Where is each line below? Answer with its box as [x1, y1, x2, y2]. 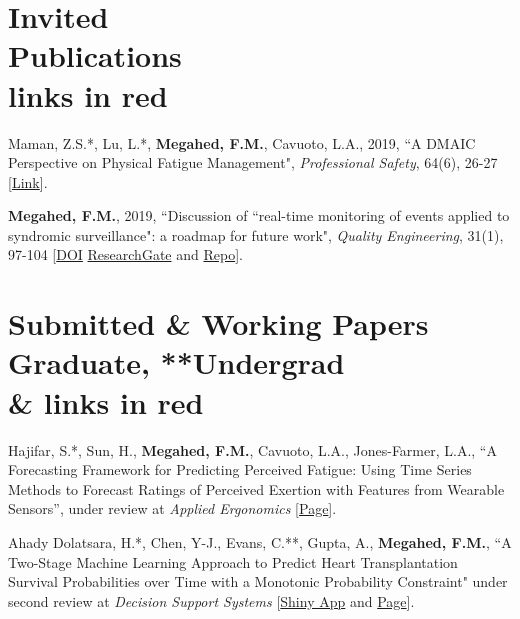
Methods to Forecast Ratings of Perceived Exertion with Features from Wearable [8, 478, 505, 499]
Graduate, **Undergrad [8, 342, 345, 383]
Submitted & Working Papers [8, 303, 429, 344]
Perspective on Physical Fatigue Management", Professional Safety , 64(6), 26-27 [8, 152, 498, 173]
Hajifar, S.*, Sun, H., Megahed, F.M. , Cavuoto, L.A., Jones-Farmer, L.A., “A [8, 439, 497, 460]
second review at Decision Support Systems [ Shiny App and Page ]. [8, 590, 415, 611]
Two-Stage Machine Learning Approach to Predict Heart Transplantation [8, 551, 458, 572]
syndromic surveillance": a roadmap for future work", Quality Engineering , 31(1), [8, 224, 504, 245]
